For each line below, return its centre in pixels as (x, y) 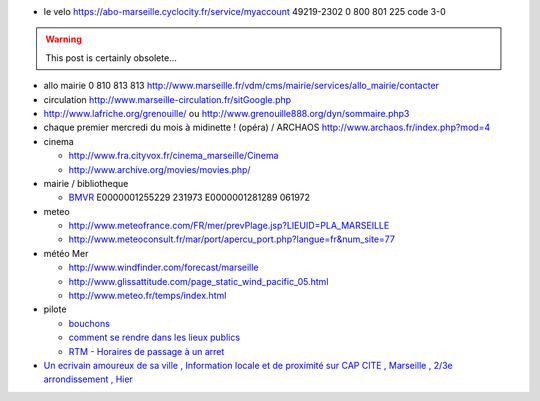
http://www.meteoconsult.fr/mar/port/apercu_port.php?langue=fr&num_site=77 (231, 239)
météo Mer (66, 253)
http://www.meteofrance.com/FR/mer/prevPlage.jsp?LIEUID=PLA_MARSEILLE (229, 226)
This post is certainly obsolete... (111, 57)
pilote (55, 309)
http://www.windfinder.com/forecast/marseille (163, 267)
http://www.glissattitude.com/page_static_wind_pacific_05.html (198, 281)
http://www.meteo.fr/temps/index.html (147, 296)
